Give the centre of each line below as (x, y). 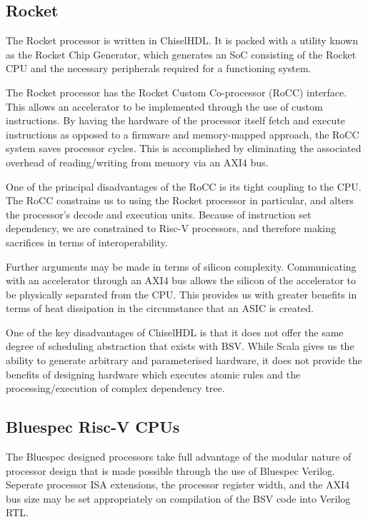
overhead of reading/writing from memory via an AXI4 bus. (137, 162)
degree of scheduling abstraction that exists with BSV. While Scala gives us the (180, 346)
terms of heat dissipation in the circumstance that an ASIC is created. (160, 308)
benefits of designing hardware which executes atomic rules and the (153, 374)
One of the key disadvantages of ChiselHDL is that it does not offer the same (175, 332)
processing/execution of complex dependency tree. (115, 388)
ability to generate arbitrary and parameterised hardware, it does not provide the (184, 360)
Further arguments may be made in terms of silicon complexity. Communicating (181, 266)
